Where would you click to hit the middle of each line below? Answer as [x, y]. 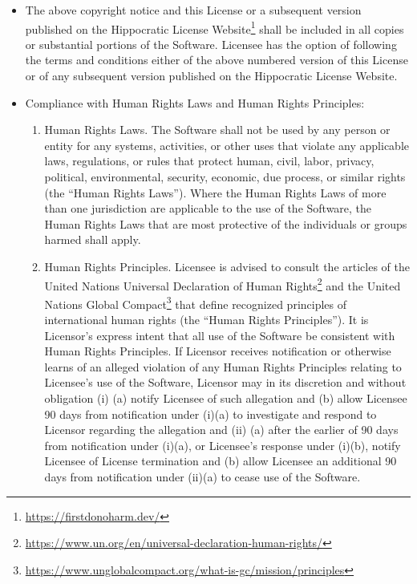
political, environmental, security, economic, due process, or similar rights [225, 176]
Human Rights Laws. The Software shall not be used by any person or [217, 130]
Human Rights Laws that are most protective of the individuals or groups [226, 223]
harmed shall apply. [93, 239]
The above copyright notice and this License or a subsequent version [193, 10]
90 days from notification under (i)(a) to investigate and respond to [211, 414]
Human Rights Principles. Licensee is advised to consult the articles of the [227, 266]
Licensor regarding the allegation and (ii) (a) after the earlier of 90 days [221, 430]
